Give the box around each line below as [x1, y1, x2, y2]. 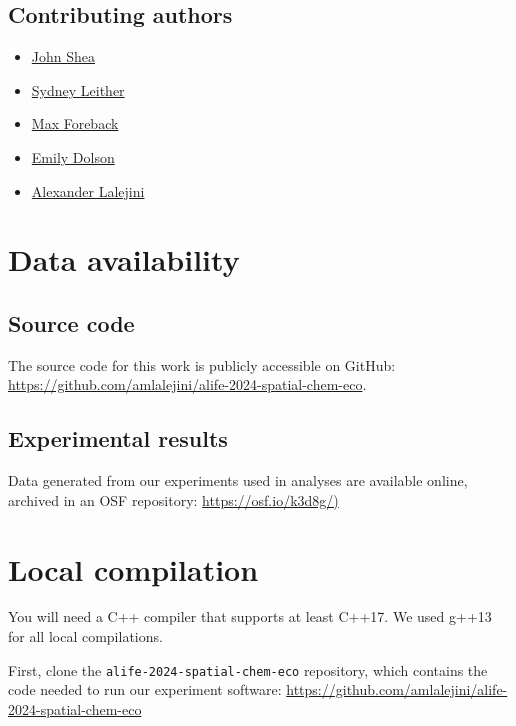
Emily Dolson [31, 146, 115, 167]
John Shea [31, 46, 96, 67]
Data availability [8, 239, 240, 280]
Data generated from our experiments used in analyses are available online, [8, 470, 468, 491]
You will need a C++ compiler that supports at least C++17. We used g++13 [8, 606, 492, 627]
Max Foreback [31, 113, 119, 134]
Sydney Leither [31, 79, 125, 100]
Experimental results [8, 423, 228, 454]
